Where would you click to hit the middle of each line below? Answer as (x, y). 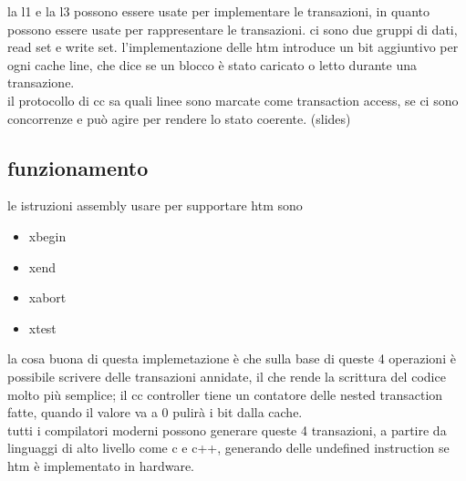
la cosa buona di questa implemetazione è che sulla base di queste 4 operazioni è (232, 358)
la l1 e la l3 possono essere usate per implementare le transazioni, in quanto (218, 11)
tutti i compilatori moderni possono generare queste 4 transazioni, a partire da (227, 430)
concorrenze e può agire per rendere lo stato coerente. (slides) (179, 118)
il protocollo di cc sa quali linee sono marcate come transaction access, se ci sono (233, 100)
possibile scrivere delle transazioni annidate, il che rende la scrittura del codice (227, 376)
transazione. (41, 82)
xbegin (47, 235)
